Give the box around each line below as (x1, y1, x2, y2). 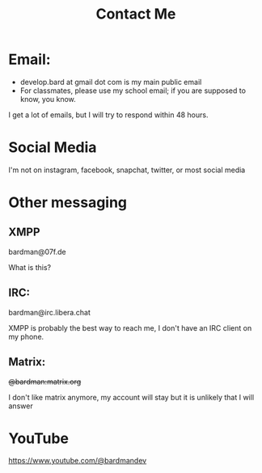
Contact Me (95, 5, 176, 23)
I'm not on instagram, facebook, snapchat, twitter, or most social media (8, 165, 246, 175)
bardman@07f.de (8, 247, 66, 256)
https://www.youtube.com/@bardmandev (8, 456, 147, 466)
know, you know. (19, 94, 77, 103)
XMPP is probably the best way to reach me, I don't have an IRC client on (8, 323, 252, 332)
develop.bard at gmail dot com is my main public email (19, 77, 202, 87)
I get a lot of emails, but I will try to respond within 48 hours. (8, 110, 209, 120)
